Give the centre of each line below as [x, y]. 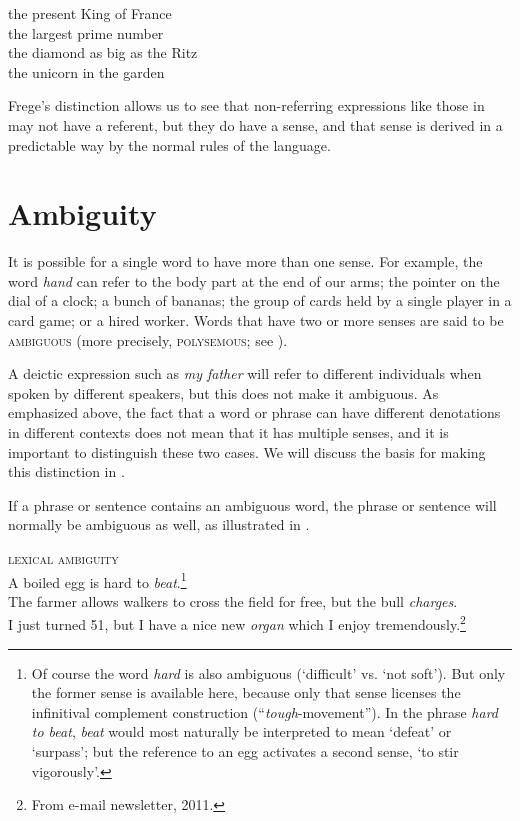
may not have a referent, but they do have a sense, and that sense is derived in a [255, 124]
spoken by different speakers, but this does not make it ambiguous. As [223, 392]
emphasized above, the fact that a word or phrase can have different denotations [254, 412]
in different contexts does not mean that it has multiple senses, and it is [228, 432]
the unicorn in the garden [86, 71]
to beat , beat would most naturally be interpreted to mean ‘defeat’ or [241, 731]
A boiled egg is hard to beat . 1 [97, 580]
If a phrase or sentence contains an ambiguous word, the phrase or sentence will [252, 504]
